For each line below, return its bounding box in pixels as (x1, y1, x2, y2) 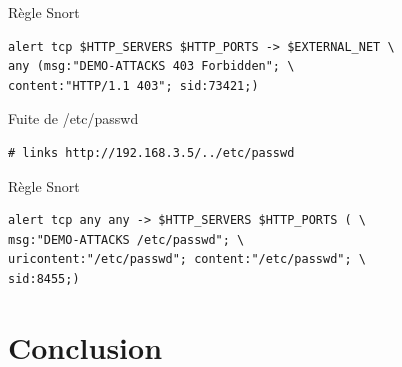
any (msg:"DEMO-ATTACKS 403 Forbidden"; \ (8, 59, 295, 74)
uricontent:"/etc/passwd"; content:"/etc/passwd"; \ (8, 252, 366, 267)
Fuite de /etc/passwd (8, 108, 139, 129)
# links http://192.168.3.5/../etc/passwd (8, 145, 295, 160)
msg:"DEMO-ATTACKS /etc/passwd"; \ (8, 232, 245, 247)
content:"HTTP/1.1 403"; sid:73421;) (8, 78, 259, 93)
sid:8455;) (8, 271, 80, 286)
